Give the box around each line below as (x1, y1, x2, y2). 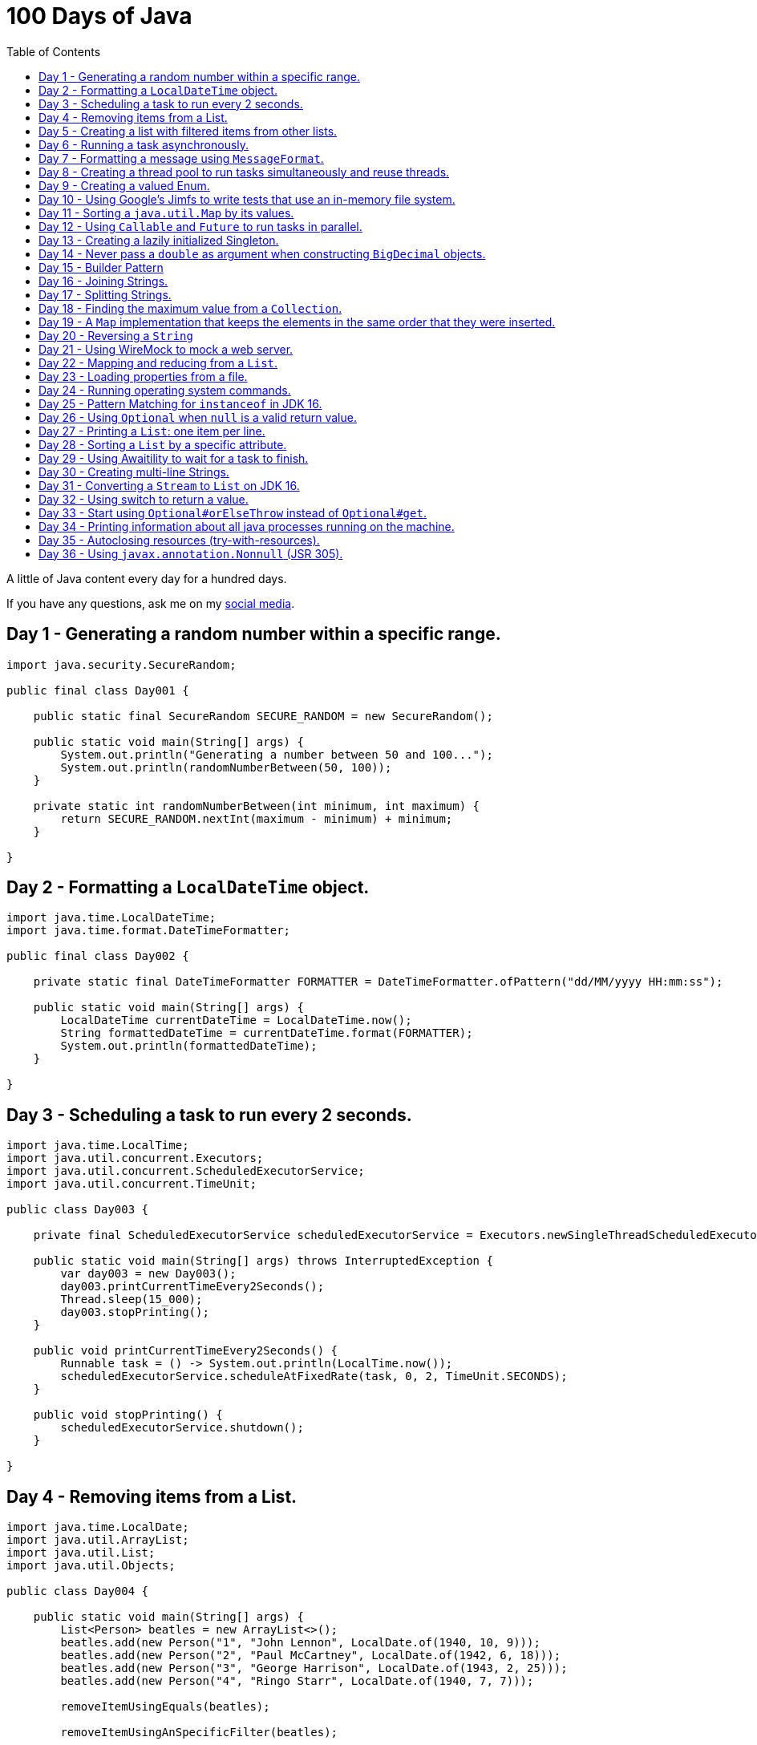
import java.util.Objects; (6, 1559, 176, 1573)
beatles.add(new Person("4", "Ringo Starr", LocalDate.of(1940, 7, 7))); (60, 1674, 534, 1688)
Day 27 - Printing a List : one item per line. (38, 423, 265, 438)
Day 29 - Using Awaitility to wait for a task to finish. (38, 451, 309, 465)
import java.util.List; (6, 1546, 156, 1560)
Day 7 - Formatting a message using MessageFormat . (38, 151, 324, 165)
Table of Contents (6, 44, 101, 59)
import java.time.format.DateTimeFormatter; (6, 924, 291, 937)
